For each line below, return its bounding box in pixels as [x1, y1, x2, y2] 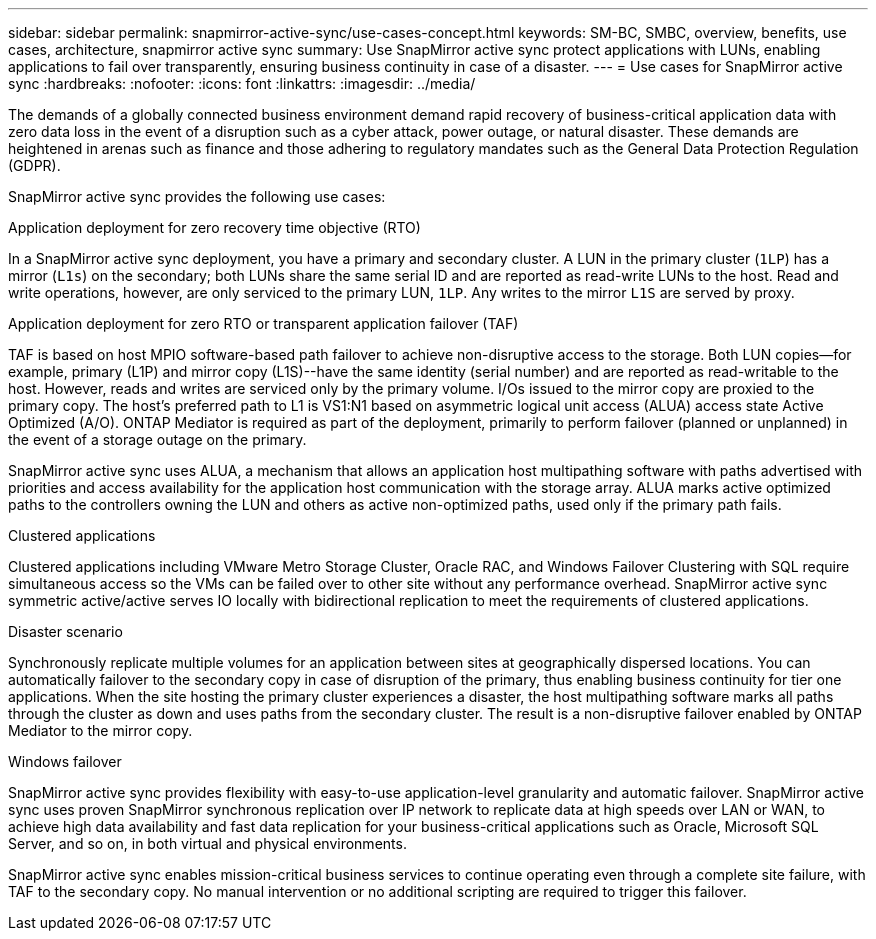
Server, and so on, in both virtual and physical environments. [8, 835, 407, 852]
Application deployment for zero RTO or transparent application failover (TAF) [8, 315, 519, 332]
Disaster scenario [8, 623, 123, 640]
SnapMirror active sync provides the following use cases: [8, 188, 386, 205]
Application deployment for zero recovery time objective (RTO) [8, 219, 421, 236]
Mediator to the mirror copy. [8, 722, 193, 739]
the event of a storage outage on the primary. [8, 431, 307, 448]
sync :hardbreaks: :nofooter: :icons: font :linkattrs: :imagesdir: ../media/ [8, 75, 476, 92]
